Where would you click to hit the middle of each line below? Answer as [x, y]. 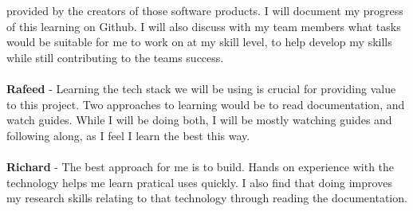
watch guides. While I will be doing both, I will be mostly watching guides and [199, 120]
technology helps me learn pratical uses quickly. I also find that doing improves [199, 182]
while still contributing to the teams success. [115, 57]
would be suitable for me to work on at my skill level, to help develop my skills [199, 42]
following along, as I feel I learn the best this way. [128, 135]
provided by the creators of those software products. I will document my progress [205, 10]
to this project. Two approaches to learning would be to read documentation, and [206, 104]
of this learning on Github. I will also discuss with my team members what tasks [204, 26]
